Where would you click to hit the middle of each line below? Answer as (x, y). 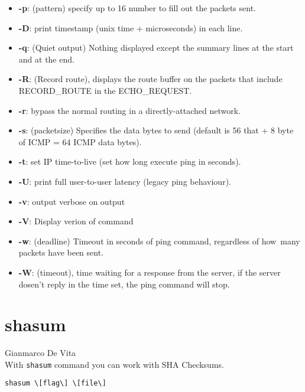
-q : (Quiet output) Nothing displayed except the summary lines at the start (156, 48)
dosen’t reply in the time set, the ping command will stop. (124, 284)
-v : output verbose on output (72, 201)
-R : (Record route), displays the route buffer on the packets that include (150, 79)
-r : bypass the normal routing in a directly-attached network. (129, 110)
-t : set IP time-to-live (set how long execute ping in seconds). (130, 161)
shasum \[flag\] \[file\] (56, 383)
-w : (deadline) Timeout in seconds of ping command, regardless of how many (159, 241)
